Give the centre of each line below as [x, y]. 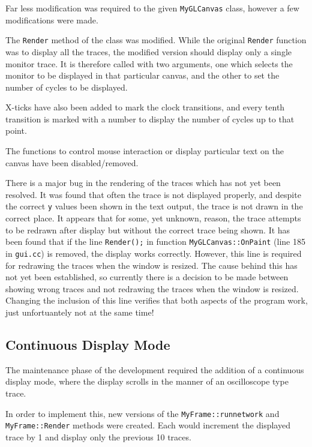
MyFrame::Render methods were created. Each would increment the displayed [148, 425]
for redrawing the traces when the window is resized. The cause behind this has [151, 265]
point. [16, 130]
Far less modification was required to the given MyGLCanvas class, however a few [152, 8]
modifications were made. [52, 19]
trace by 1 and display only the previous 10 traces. [98, 436]
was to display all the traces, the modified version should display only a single [149, 51]
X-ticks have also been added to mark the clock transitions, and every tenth [145, 107]
